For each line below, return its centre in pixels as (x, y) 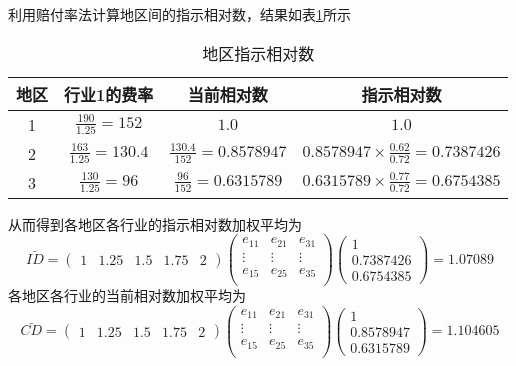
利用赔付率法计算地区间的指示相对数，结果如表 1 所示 (179, 14)
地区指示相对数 (258, 53)
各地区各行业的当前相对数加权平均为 (127, 295)
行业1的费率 (109, 94)
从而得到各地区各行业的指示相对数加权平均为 (155, 223)
